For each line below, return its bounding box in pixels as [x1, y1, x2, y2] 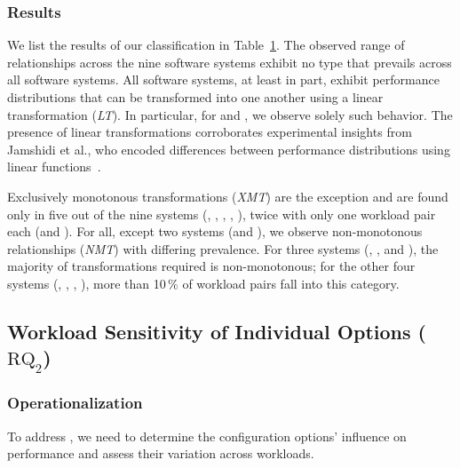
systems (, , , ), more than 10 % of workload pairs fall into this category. [7, 274, 400, 292]
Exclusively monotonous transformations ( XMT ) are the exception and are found [7, 186, 448, 205]
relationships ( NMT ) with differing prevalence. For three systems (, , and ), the [7, 239, 439, 258]
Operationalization [7, 392, 143, 414]
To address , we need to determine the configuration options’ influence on [7, 426, 407, 445]
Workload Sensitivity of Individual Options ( [7, 317, 426, 345]
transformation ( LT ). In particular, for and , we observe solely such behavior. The [7, 105, 453, 123]
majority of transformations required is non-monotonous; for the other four [7, 257, 416, 275]
